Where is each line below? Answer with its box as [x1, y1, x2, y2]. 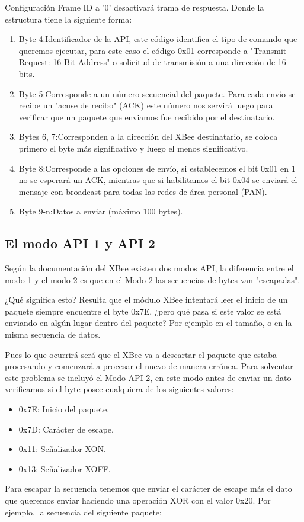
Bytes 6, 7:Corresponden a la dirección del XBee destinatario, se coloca [18, 130, 278, 143]
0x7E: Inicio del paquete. [18, 403, 110, 415]
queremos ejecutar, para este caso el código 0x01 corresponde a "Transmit [18, 44, 287, 56]
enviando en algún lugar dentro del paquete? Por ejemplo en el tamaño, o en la [5, 316, 292, 329]
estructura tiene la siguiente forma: [5, 12, 132, 25]
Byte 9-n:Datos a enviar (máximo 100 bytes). [18, 205, 183, 217]
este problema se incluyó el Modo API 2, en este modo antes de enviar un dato [5, 371, 292, 383]
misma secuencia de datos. [5, 328, 101, 341]
